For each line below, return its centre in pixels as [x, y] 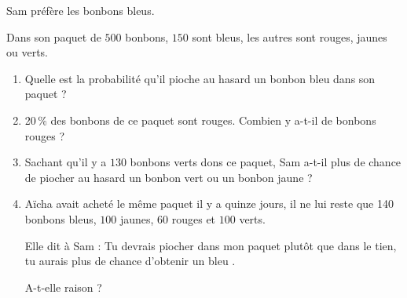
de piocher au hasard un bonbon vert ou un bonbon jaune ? [169, 177]
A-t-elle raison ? [63, 287]
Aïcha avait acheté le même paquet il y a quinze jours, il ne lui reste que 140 [209, 204]
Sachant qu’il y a [66, 162]
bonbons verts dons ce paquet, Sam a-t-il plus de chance [266, 162]
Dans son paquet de [54, 36]
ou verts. [27, 52]
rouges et [194, 218]
